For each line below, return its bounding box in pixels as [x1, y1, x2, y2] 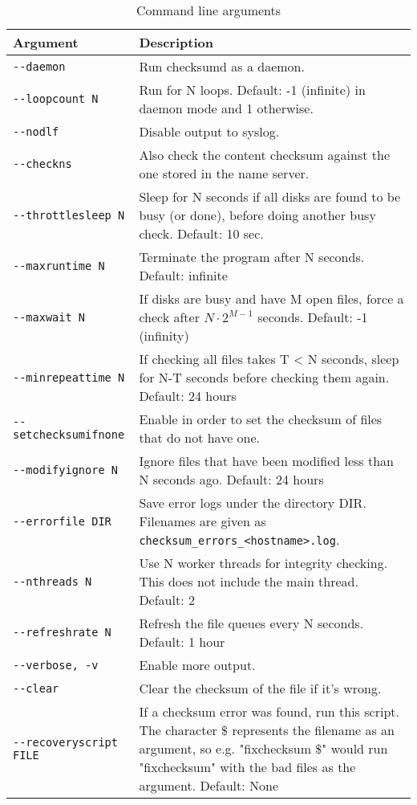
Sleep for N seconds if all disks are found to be [139, 187, 401, 206]
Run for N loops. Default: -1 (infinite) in [139, 80, 366, 99]
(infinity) [139, 326, 189, 345]
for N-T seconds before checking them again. [139, 368, 390, 386]
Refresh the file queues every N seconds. [139, 614, 364, 632]
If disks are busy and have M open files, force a [139, 289, 404, 308]
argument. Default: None [139, 776, 278, 795]
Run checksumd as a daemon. [139, 57, 305, 76]
